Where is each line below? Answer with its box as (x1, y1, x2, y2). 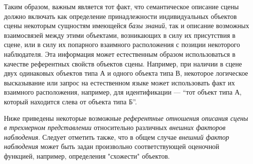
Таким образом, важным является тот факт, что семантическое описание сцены (4, 1, 239, 11)
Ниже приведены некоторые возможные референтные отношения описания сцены (4, 113, 248, 123)
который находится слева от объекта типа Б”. (4, 96, 137, 106)
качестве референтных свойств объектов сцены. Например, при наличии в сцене (4, 58, 242, 68)
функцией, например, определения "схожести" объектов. (4, 150, 170, 161)
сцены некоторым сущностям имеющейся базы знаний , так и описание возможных (4, 20, 249, 31)
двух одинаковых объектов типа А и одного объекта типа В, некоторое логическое (4, 68, 248, 78)
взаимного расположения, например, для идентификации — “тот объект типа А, (4, 87, 242, 97)
